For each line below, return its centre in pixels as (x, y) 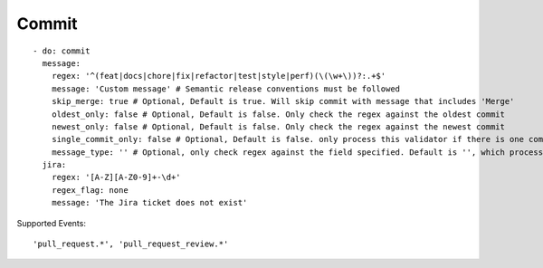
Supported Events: (51, 223)
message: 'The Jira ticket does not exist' (149, 203)
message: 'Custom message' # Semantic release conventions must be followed (226, 89)
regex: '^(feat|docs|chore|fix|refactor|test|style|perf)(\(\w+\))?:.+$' (219, 76)
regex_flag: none (90, 190)
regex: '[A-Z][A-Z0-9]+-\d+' (116, 177)
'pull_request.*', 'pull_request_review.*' (131, 244)
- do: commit (62, 51)
